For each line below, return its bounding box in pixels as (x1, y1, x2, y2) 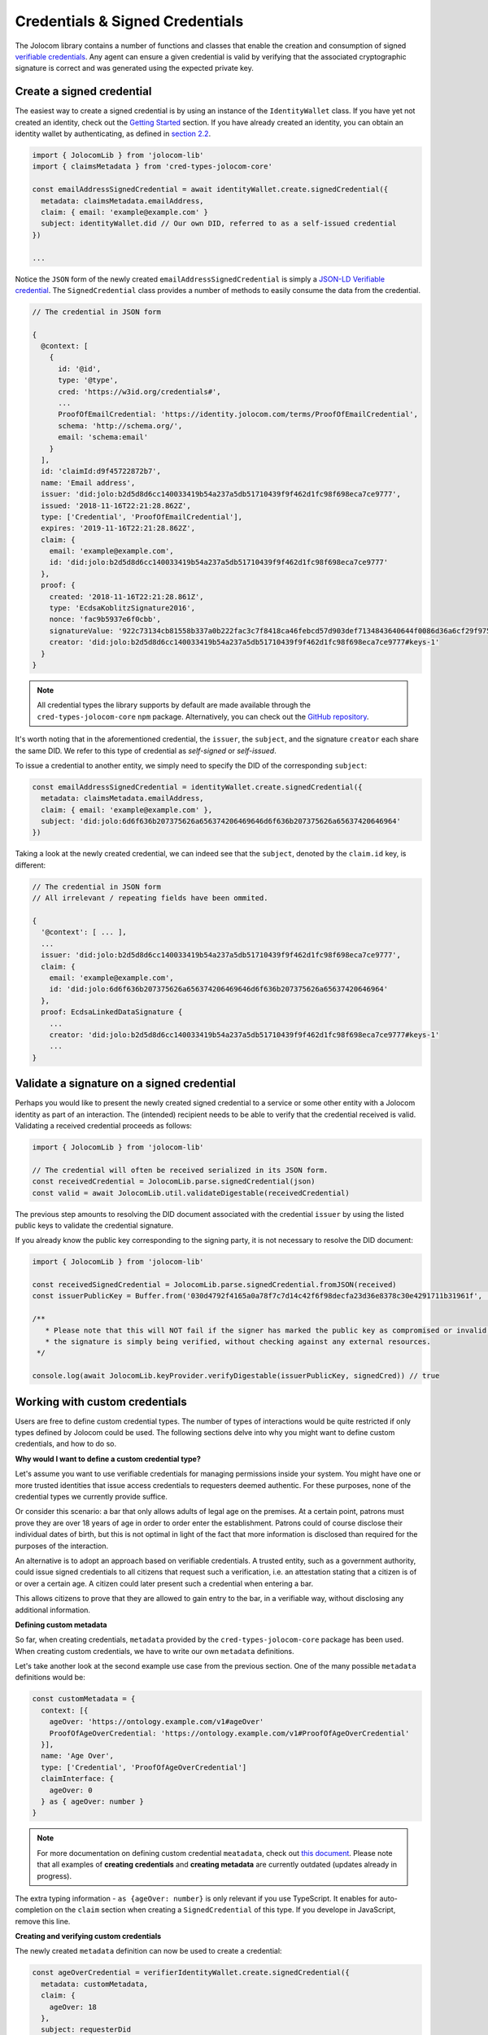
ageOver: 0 (49, 1785, 93, 1795)
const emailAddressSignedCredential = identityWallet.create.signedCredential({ (32, 782, 363, 791)
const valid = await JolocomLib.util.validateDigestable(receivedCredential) (32, 1188, 350, 1197)
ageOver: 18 (49, 2002, 98, 2011)
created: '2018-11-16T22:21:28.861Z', (49, 592, 204, 602)
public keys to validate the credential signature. (15, 1220, 174, 1230)
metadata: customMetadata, (41, 1979, 149, 1989)
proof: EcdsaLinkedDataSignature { (41, 1008, 183, 1017)
